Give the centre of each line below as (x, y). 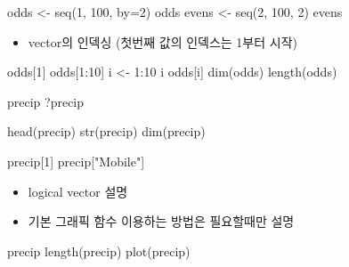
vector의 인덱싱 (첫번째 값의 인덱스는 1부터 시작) (162, 41)
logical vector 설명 (78, 191)
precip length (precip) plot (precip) (99, 251)
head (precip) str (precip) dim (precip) (106, 131)
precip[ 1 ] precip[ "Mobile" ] (76, 161)
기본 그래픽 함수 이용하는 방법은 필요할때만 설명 (161, 221)
